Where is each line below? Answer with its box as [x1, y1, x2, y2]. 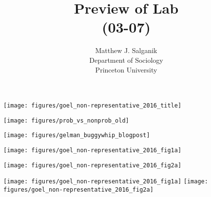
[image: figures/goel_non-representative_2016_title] [3, 102, 182, 109]
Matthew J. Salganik [95, 45, 157, 55]
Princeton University [95, 64, 157, 74]
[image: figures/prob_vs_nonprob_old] [3, 117, 129, 124]
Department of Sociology [89, 54, 163, 65]
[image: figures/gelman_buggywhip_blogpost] [3, 132, 150, 139]
